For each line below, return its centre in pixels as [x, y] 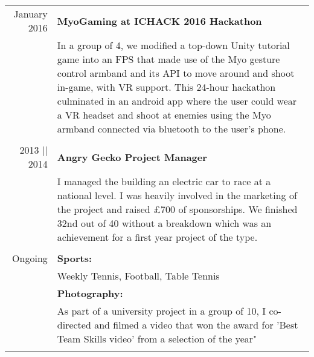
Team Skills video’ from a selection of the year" [157, 339]
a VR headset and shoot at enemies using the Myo [164, 115]
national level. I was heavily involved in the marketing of [177, 195]
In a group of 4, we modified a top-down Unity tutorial [173, 45]
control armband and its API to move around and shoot [176, 73]
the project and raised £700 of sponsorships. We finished [177, 209]
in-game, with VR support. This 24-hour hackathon [166, 87]
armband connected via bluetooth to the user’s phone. [171, 129]
